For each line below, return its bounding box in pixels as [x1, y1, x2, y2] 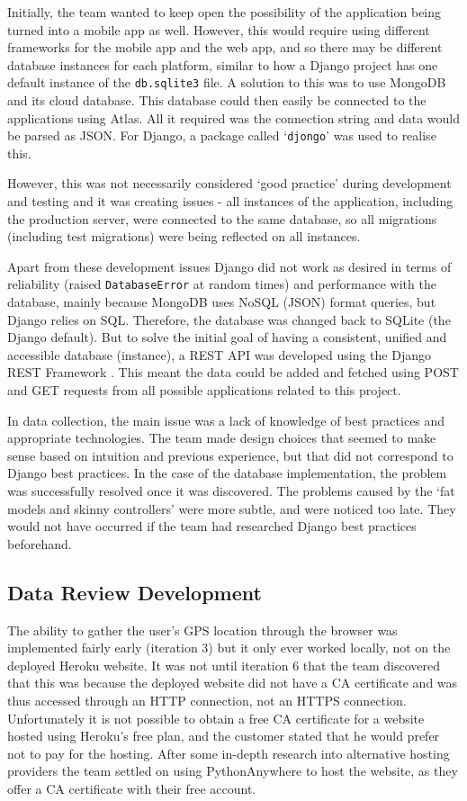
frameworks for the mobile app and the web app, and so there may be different [7, 38, 443, 57]
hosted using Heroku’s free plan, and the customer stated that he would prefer [7, 726, 440, 745]
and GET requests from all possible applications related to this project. [7, 381, 401, 400]
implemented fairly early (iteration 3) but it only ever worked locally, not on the [7, 638, 451, 657]
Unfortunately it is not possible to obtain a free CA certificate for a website [7, 708, 425, 727]
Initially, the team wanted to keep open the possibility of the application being [7, 3, 442, 21]
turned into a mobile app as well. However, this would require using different [7, 20, 430, 39]
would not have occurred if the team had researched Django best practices [7, 517, 417, 535]
